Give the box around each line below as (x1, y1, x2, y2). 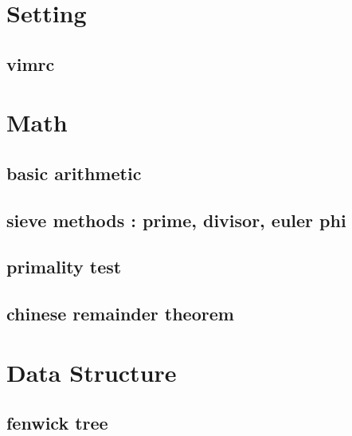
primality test (6, 254, 122, 279)
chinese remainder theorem (6, 301, 234, 326)
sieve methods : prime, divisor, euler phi (6, 207, 346, 232)
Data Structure (6, 355, 177, 388)
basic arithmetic (6, 160, 142, 185)
